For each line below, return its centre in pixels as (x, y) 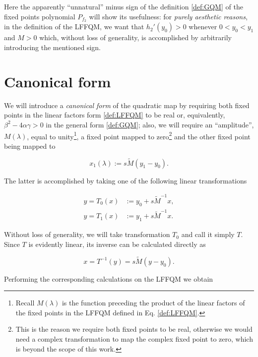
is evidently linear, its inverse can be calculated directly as (117, 244)
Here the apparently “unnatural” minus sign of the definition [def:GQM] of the (124, 6)
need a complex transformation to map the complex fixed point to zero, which (134, 339)
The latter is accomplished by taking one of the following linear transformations (126, 180)
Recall (25, 303)
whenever (203, 27)
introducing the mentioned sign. (52, 47)
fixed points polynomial (40, 16)
